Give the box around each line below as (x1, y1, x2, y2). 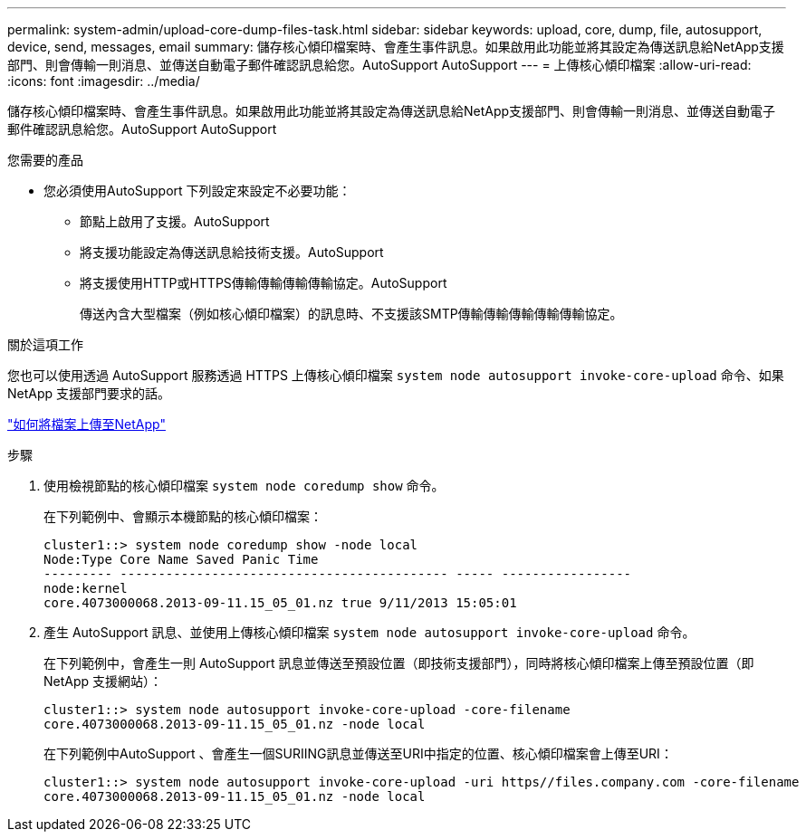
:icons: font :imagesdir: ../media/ (7, 73, 200, 89)
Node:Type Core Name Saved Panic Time (43, 552, 319, 567)
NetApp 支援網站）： (43, 673, 163, 689)
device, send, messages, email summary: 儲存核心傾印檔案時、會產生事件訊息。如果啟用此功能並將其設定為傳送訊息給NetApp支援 (7, 39, 784, 54)
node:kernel (43, 581, 128, 596)
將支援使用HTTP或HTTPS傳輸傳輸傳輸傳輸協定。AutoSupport (80, 275, 447, 291)
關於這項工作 (7, 337, 83, 352)
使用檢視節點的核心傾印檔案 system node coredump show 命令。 (43, 478, 445, 493)
